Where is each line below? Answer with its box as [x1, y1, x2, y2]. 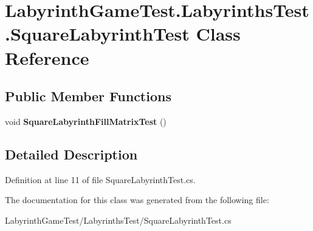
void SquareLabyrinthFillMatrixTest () [5, 115, 167, 127]
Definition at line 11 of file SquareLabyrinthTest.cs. [5, 173, 196, 186]
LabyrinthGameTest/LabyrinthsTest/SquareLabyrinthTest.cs [5, 213, 232, 226]
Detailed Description [5, 144, 138, 163]
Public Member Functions [5, 87, 171, 105]
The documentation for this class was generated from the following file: [5, 193, 269, 206]
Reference [5, 45, 89, 70]
